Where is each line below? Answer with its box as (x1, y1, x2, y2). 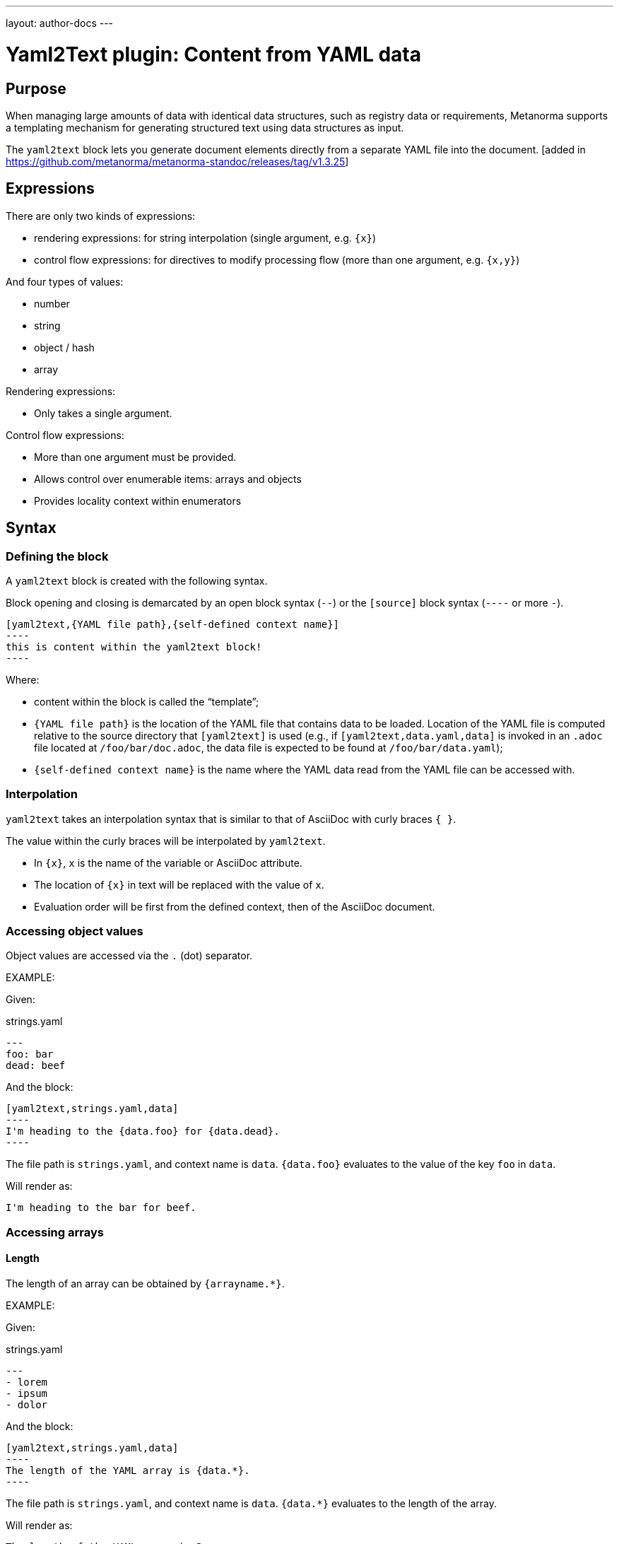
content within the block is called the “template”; (34, 695, 259, 708)
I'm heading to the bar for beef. (6, 1202, 196, 1214)
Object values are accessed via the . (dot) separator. (6, 949, 253, 962)
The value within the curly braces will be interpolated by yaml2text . (6, 834, 326, 847)
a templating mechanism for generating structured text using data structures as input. (6, 121, 404, 134)
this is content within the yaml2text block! (6, 641, 262, 653)
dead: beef (6, 1060, 66, 1072)
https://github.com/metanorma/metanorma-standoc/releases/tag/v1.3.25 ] (6, 155, 349, 168)
